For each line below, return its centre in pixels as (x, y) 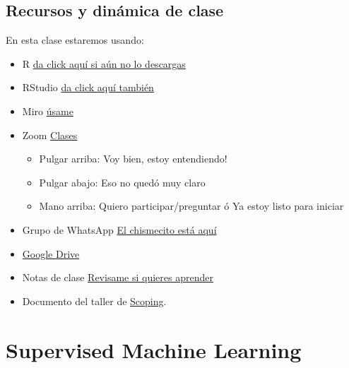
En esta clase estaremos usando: (75, 40)
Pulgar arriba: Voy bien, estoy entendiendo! (133, 159)
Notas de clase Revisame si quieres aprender (118, 277)
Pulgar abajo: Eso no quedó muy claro (122, 182)
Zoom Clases (50, 135)
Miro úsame (48, 111)
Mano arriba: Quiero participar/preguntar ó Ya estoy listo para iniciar (191, 206)
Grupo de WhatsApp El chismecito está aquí (119, 229)
